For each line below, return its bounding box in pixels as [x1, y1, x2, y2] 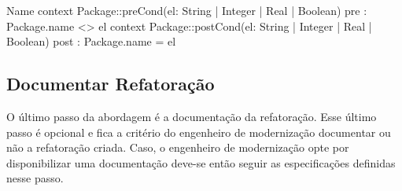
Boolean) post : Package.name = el [6, 33, 176, 50]
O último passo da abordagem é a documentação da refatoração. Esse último [6, 108, 377, 124]
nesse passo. [6, 170, 64, 186]
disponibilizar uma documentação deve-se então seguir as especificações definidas [6, 154, 396, 171]
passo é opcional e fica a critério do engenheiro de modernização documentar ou [6, 123, 391, 140]
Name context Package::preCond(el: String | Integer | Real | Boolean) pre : [6, 2, 367, 18]
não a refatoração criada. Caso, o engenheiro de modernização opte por [6, 139, 349, 156]
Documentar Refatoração [6, 72, 215, 96]
